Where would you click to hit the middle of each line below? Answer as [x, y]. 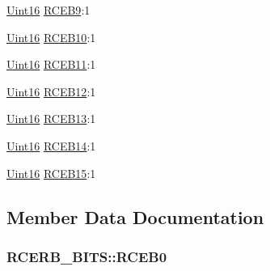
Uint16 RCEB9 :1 [49, 10]
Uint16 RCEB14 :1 [51, 145]
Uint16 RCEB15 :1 [51, 173]
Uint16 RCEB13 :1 [51, 119]
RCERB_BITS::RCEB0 [87, 256]
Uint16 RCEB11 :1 [51, 64]
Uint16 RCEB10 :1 [51, 37]
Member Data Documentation [135, 216]
